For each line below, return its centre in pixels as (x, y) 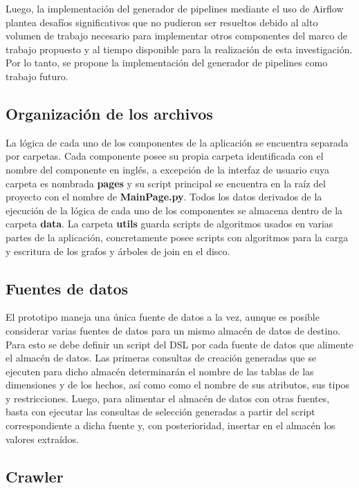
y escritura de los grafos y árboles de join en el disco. (118, 251)
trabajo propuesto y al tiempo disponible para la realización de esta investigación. (179, 49)
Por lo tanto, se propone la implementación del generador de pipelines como (167, 63)
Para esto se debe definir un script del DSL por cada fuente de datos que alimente (179, 344)
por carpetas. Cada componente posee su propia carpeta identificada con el (165, 156)
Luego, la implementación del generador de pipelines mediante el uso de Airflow (175, 8)
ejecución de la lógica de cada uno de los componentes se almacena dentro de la (174, 210)
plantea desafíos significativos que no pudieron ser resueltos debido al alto (162, 22)
